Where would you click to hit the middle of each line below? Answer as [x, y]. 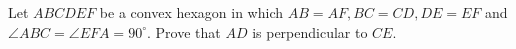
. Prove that [183, 31]
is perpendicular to [310, 31]
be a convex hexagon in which [191, 12]
